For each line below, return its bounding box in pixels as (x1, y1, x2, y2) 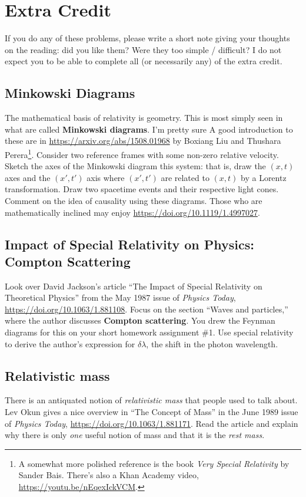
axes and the (5, 171, 51, 183)
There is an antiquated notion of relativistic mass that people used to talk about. (5, 394, 298, 406)
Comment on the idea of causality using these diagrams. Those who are (5, 194, 262, 206)
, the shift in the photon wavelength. (146, 337, 278, 350)
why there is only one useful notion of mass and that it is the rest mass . (5, 429, 265, 441)
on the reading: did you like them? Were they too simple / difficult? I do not (5, 43, 282, 55)
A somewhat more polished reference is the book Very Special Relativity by (18, 457, 290, 469)
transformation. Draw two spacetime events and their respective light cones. (5, 183, 279, 195)
